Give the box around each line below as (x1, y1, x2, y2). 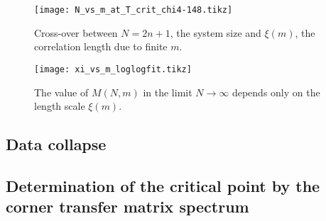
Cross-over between (34, 25, 118, 40)
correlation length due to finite (34, 39, 168, 54)
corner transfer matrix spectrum (6, 195, 249, 217)
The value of (34, 84, 89, 99)
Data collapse (6, 133, 107, 155)
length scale (34, 98, 85, 113)
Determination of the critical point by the (6, 174, 320, 196)
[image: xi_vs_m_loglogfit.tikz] (34, 64, 192, 74)
